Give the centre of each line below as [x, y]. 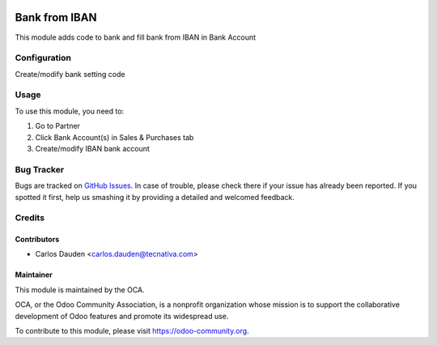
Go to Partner [58, 126]
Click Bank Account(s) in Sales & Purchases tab [115, 137]
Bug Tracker [40, 169]
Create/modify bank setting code [70, 74]
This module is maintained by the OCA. [80, 290]
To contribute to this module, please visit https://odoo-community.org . [132, 331]
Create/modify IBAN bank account [92, 148]
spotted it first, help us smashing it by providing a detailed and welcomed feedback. [155, 197]
